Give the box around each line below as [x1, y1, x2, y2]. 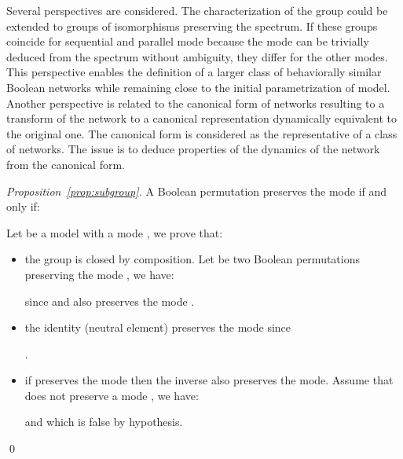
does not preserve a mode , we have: [24, 387, 199, 403]
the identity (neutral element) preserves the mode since [24, 319, 291, 336]
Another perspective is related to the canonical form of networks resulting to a [6, 94, 385, 111]
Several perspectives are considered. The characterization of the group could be [6, 2, 388, 18]
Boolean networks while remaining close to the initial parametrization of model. [6, 79, 390, 95]
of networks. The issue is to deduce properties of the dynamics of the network [6, 141, 380, 157]
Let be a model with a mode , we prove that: [6, 224, 223, 241]
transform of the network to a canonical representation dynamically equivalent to [6, 110, 397, 127]
